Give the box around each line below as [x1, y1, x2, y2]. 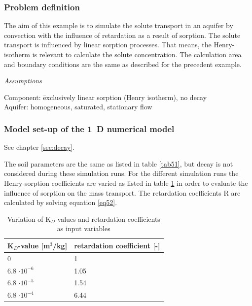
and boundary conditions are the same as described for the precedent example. [4, 59, 242, 69]
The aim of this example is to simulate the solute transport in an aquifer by [4, 20, 233, 31]
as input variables [57, 223, 110, 234]
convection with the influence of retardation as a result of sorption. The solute [4, 30, 241, 40]
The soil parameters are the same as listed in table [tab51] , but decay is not [4, 158, 233, 169]
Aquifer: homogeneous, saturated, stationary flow [4, 102, 152, 112]
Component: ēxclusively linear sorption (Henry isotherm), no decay [4, 92, 207, 102]
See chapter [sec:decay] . [4, 142, 74, 152]
